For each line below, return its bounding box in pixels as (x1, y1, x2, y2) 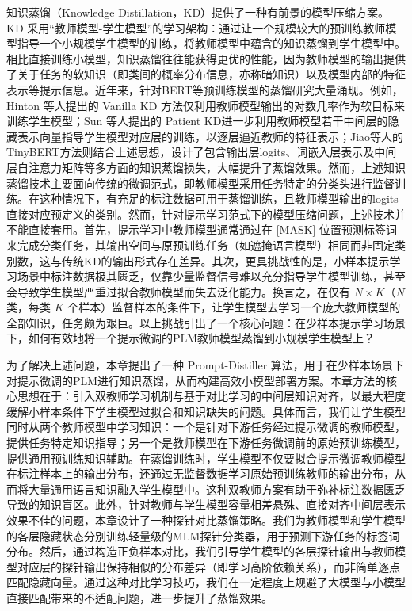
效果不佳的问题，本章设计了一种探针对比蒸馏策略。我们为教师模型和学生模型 (6, 512, 406, 528)
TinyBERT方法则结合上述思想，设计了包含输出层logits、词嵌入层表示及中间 (6, 143, 397, 160)
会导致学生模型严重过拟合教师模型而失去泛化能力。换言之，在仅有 (6, 283, 350, 300)
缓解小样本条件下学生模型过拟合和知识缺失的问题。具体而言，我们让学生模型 (6, 403, 406, 419)
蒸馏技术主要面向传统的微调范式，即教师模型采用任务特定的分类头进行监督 (6, 174, 395, 191)
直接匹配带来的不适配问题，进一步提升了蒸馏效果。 (6, 589, 273, 605)
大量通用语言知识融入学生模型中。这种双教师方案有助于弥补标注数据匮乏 (28, 480, 406, 497)
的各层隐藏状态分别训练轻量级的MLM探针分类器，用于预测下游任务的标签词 (6, 527, 400, 544)
